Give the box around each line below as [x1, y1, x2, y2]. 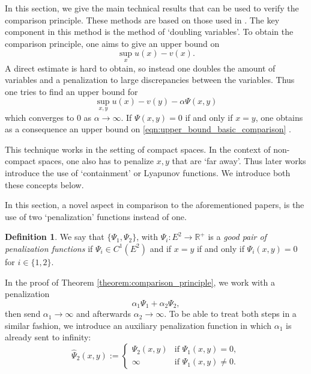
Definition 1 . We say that [5, 230, 104, 243]
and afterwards [76, 307, 131, 320]
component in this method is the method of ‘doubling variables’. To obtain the [5, 25, 294, 38]
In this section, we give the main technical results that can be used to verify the [5, 2, 299, 14]
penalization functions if [5, 242, 93, 254]
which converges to [5, 111, 74, 123]
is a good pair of [208, 230, 267, 243]
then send [5, 307, 41, 320]
